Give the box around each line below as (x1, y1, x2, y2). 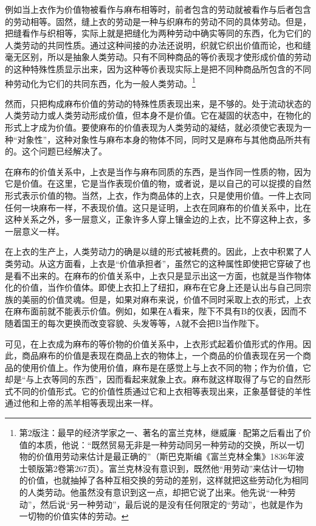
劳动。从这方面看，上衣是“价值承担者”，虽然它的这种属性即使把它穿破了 (13, 257, 303, 269)
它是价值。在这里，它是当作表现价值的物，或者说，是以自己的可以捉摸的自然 (5, 177, 311, 190)
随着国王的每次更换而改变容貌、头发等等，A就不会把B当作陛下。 (5, 316, 264, 329)
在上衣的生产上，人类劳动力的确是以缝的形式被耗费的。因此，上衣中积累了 (5, 245, 303, 258)
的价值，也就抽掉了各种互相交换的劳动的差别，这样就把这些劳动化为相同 (19, 474, 309, 486)
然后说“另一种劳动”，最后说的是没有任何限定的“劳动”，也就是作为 (40, 497, 303, 510)
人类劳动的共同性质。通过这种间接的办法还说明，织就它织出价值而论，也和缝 (5, 38, 311, 51)
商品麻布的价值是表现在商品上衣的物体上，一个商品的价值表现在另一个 (21, 349, 303, 362)
